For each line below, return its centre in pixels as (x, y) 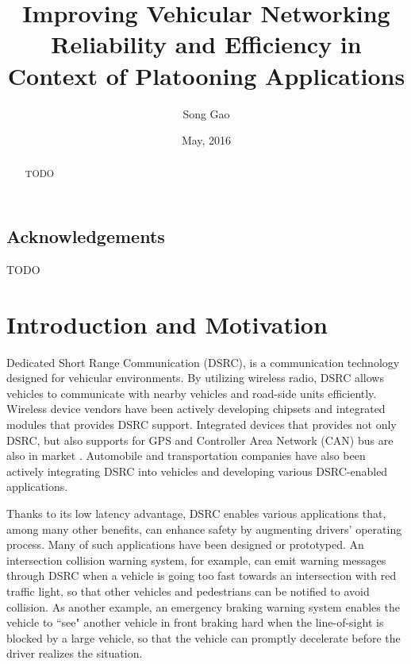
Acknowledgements (86, 236)
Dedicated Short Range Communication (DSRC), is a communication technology (203, 362)
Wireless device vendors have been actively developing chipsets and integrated (196, 409)
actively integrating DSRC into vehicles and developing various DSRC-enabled (197, 471)
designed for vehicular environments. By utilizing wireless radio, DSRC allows (195, 378)
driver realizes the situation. (75, 653)
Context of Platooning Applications (206, 75)
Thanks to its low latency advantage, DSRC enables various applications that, (196, 513)
